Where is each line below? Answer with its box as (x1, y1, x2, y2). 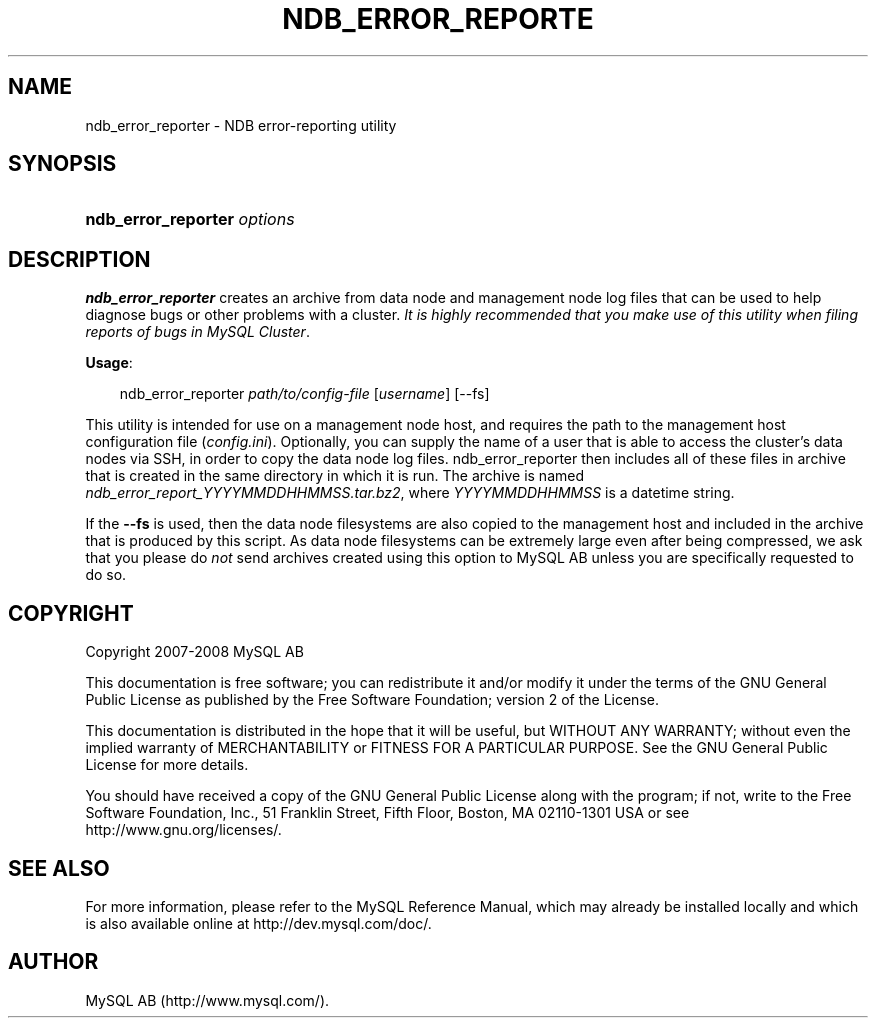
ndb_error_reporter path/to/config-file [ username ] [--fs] (119, 385, 490, 403)
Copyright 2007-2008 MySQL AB (85, 643, 304, 661)
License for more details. (85, 756, 249, 774)
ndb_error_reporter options (85, 209, 295, 230)
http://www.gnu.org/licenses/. (85, 821, 282, 839)
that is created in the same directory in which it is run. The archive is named (85, 467, 585, 485)
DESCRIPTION (8, 246, 151, 272)
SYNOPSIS (8, 151, 117, 177)
